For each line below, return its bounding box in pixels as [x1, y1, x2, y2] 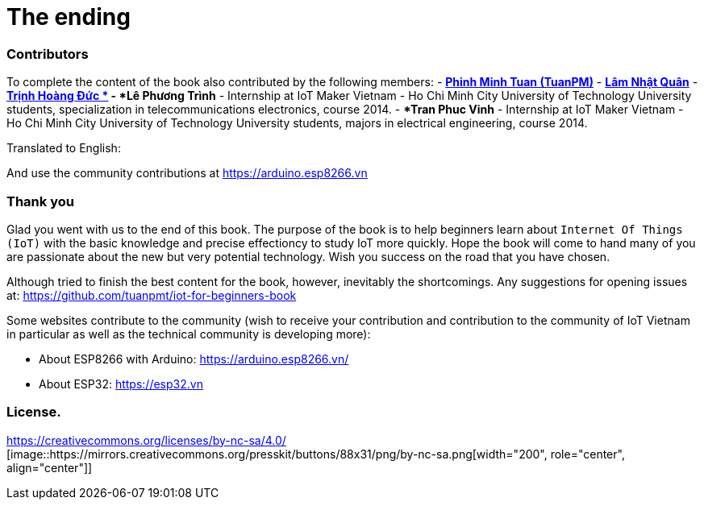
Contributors [6, 45, 89, 62]
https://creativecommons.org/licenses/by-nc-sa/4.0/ [6, 433, 286, 447]
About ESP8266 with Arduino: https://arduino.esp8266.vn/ [39, 351, 349, 366]
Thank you [6, 193, 74, 209]
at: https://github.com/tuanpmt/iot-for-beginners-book [6, 288, 297, 302]
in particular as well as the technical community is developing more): [6, 326, 371, 341]
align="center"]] [6, 460, 93, 475]
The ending [6, 3, 131, 31]
